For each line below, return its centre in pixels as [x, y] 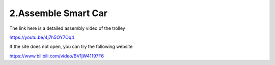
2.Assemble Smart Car [59, 13]
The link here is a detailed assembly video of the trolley [67, 28]
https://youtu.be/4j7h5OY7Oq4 [42, 37]
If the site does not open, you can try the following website [71, 47]
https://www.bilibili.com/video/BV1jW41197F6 [57, 56]
